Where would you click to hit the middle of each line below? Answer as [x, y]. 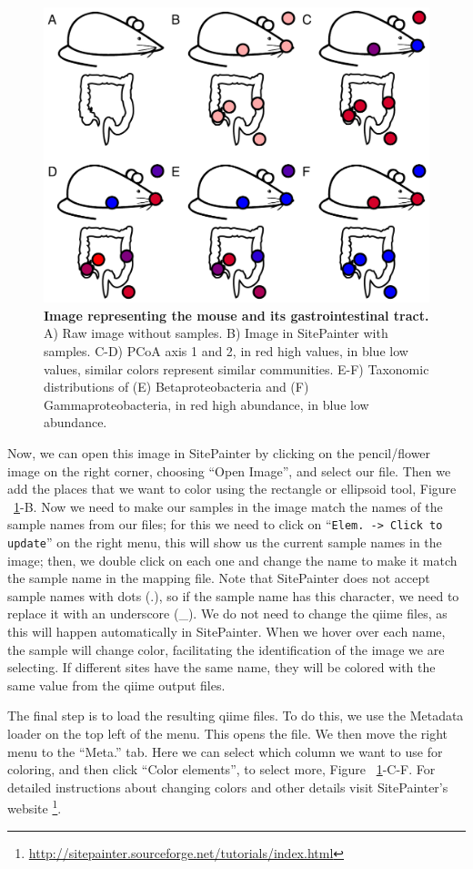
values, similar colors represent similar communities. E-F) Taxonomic [236, 368]
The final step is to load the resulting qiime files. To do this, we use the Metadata [236, 716]
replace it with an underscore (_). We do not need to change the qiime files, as [227, 613]
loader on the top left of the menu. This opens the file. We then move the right [227, 733]
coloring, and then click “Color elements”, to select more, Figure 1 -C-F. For [221, 769]
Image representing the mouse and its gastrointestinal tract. [236, 315]
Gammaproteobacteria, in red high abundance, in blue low [206, 404]
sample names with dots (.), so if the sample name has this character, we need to [233, 595]
